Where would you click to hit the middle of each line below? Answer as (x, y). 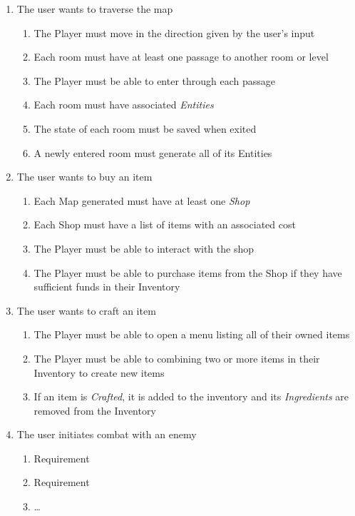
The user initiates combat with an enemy (107, 434)
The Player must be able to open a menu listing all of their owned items (192, 334)
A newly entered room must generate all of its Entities (153, 152)
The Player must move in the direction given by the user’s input (174, 32)
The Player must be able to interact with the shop (144, 248)
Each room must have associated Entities (124, 105)
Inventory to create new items (99, 372)
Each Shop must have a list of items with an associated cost (165, 224)
